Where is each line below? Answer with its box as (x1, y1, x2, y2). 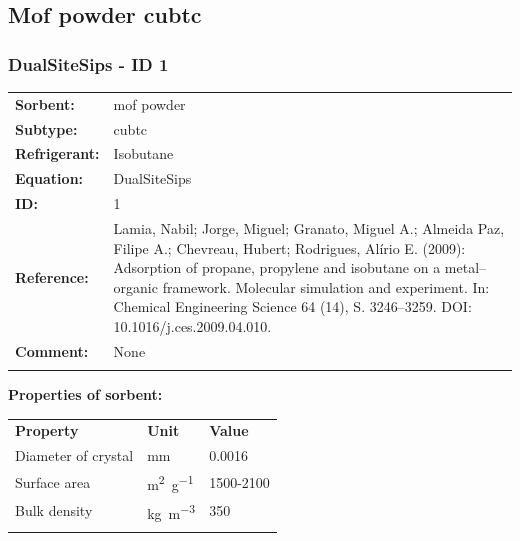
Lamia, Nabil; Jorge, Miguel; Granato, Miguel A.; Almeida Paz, (113, 217, 505, 238)
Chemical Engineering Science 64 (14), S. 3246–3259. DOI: (113, 296, 472, 317)
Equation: (15, 168, 84, 189)
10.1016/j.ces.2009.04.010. (113, 315, 272, 336)
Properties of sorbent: (8, 384, 163, 405)
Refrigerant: (15, 143, 100, 164)
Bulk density (15, 500, 93, 521)
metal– (444, 257, 487, 278)
